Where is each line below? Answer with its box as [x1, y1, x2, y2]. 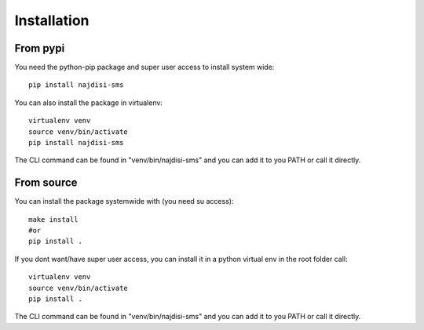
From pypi [14, 42, 65, 55]
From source [14, 176, 78, 190]
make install [28, 215, 79, 223]
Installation [14, 12, 90, 29]
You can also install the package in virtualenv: [14, 98, 163, 107]
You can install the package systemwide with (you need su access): [14, 197, 234, 206]
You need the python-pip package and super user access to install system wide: [14, 63, 275, 72]
